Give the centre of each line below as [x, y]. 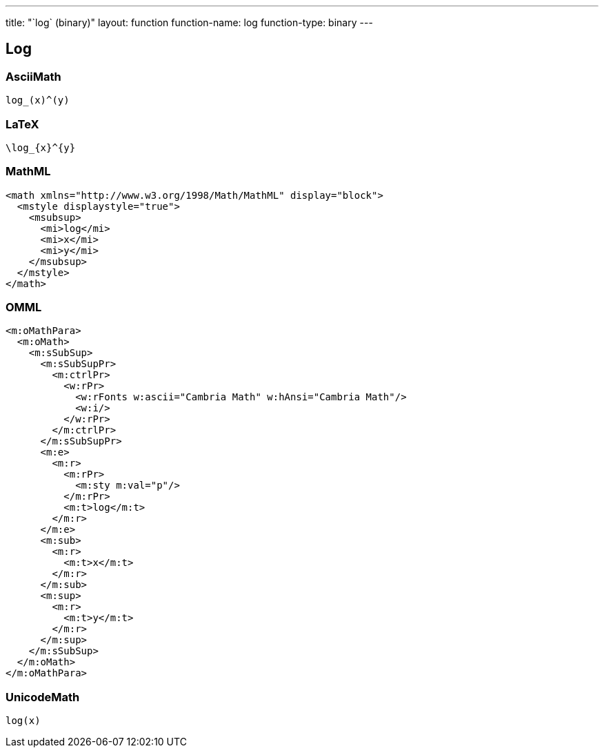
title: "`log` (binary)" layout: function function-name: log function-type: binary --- [189, 22]
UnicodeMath [43, 697]
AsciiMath [33, 76]
